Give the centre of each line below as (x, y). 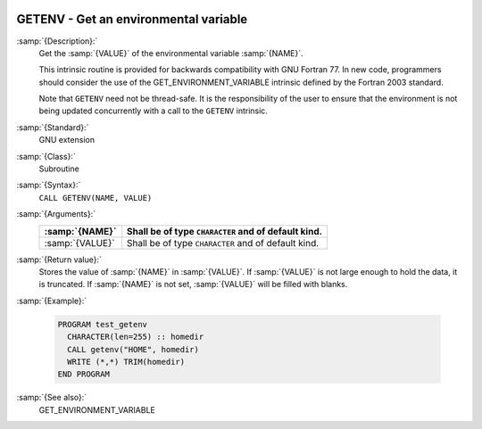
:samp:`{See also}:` (52, 398)
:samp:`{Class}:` (46, 156)
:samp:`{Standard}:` (53, 127)
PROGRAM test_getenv (102, 324)
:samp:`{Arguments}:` (56, 214)
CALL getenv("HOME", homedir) (133, 349)
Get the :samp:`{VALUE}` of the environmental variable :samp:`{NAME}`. (171, 53)
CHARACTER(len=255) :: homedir (136, 337)
